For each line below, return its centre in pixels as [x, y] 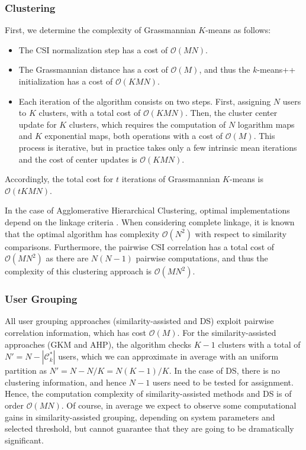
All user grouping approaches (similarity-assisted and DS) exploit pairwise [139, 321]
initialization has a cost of [66, 81]
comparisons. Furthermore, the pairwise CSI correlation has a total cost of [140, 246]
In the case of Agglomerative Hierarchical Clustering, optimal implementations [147, 210]
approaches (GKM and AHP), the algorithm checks [98, 344]
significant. [24, 440]
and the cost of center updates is [78, 159]
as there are [67, 258]
